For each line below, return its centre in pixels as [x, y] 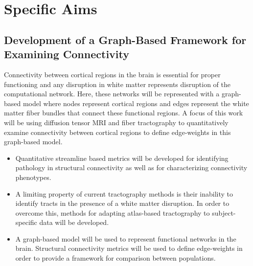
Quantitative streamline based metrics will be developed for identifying [122, 158]
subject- [224, 212]
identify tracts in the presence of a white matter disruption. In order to [122, 203]
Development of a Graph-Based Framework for [125, 39]
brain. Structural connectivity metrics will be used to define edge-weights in [129, 248]
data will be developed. [74, 222]
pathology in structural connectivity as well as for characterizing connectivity [131, 167]
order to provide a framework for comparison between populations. [115, 258]
